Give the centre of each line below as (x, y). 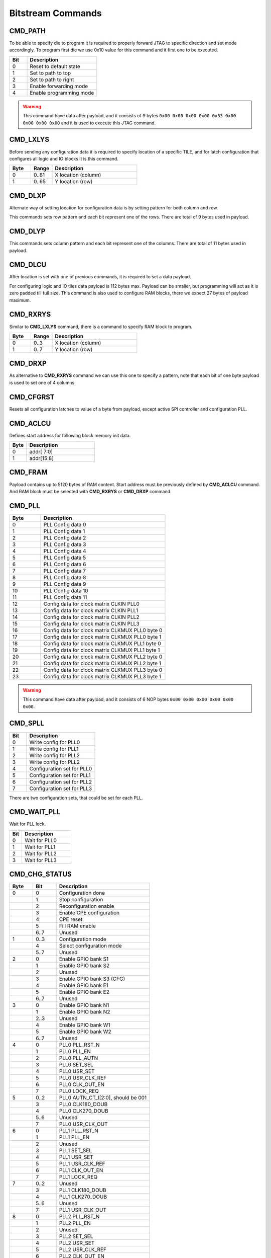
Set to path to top (50, 73)
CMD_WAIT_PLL (35, 812)
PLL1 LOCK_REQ (78, 1177)
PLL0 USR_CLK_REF (83, 1078)
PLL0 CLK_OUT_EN (82, 1084)
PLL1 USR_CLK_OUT (83, 1210)
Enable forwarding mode (59, 86)
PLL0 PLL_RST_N (79, 1045)
